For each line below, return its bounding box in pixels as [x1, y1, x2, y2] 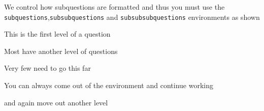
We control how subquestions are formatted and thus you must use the [4, 2, 225, 12]
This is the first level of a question [4, 29, 111, 39]
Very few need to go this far [4, 63, 91, 73]
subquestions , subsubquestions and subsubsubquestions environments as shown [4, 11, 260, 22]
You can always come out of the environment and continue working [4, 80, 213, 91]
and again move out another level [4, 97, 108, 107]
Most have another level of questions [4, 45, 118, 56]
